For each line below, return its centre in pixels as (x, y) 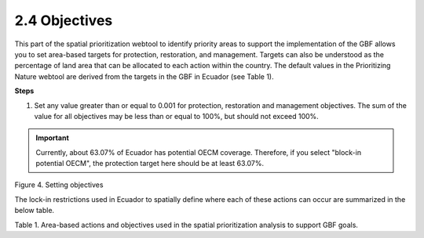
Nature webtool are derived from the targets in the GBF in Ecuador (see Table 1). (144, 76)
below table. (35, 211)
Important (53, 138)
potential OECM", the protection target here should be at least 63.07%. (150, 164)
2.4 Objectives (64, 20)
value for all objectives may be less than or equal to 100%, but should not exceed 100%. (177, 116)
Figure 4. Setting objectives (59, 185)
